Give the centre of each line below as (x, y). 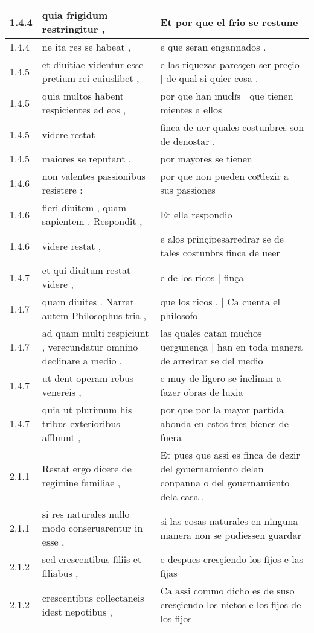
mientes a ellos (191, 110)
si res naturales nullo (86, 514)
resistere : (62, 190)
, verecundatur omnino (90, 347)
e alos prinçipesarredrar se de (222, 239)
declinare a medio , (82, 361)
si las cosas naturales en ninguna (229, 521)
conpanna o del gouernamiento (225, 482)
